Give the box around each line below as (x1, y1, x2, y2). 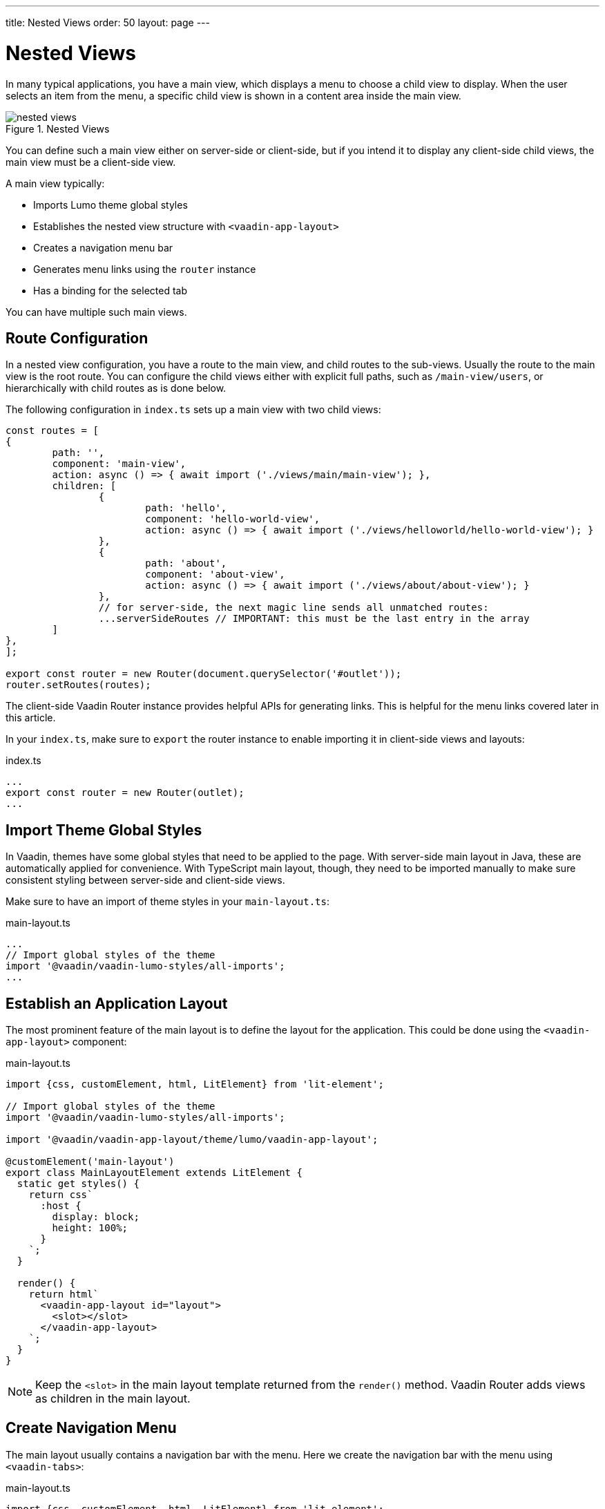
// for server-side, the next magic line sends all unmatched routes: (98, 602, 489, 614)
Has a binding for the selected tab (33, 284, 188, 296)
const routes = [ (6, 425, 99, 437)
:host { (40, 1200, 81, 1212)
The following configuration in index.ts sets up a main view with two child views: (6, 404, 381, 416)
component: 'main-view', (52, 458, 186, 470)
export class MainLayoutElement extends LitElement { (6, 1167, 302, 1179)
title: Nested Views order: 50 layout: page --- (6, 17, 210, 28)
